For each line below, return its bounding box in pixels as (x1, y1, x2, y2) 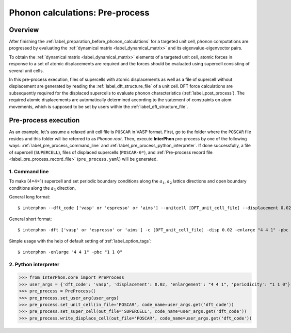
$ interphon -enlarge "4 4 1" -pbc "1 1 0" (17, 249, 123, 255)
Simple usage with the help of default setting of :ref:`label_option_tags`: (9, 238, 152, 244)
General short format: (9, 216, 52, 222)
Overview (9, 26, 39, 34)
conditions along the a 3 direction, (9, 185, 76, 192)
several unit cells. (9, 68, 44, 74)
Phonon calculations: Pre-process (9, 7, 150, 18)
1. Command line (9, 168, 49, 175)
